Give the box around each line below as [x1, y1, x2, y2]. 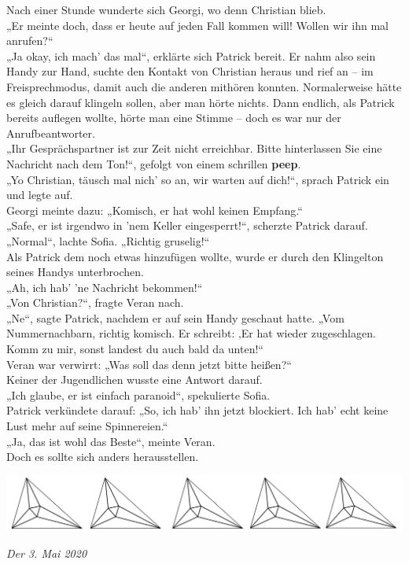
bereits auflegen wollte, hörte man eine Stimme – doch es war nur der [6, 109, 341, 126]
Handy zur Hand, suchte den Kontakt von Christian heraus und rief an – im [6, 63, 374, 79]
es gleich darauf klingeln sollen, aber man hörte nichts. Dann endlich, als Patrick [6, 94, 395, 110]
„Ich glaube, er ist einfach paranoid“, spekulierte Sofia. [6, 386, 271, 403]
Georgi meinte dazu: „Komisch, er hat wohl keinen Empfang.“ [6, 201, 303, 218]
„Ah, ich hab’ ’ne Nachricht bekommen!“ [6, 278, 203, 295]
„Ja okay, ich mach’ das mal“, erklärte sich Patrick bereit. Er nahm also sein [6, 47, 376, 64]
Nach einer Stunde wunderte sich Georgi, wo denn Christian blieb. [6, 2, 326, 17]
